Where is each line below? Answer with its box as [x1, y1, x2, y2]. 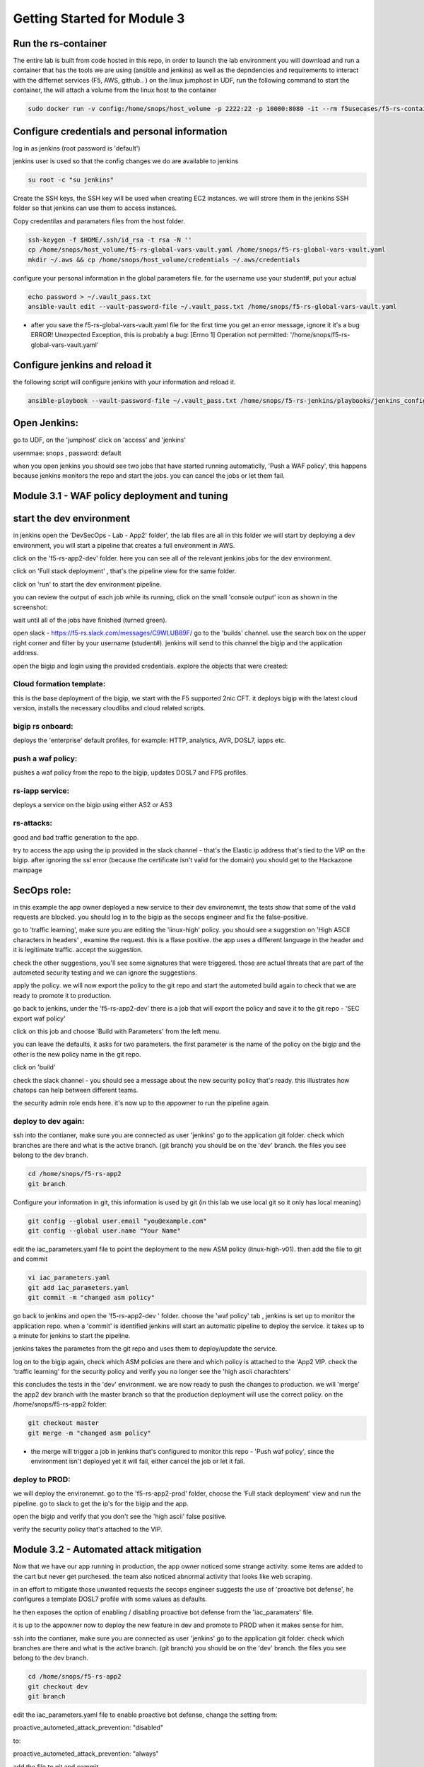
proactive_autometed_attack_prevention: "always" [13, 1749, 159, 1758]
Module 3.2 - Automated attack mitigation [13, 1544, 201, 1556]
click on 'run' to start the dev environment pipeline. [13, 580, 162, 588]
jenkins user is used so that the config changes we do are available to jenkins [13, 157, 239, 165]
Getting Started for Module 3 [13, 11, 185, 26]
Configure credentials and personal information [13, 125, 228, 137]
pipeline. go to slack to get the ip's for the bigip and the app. [13, 1499, 189, 1508]
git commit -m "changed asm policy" [28, 1293, 155, 1302]
